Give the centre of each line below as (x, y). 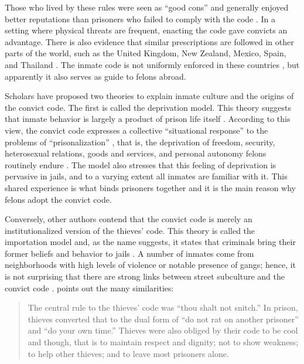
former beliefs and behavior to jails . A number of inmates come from (129, 253)
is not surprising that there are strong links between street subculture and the (145, 276)
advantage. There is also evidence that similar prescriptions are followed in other (149, 41)
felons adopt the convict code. (58, 199)
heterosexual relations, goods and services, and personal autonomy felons (136, 153)
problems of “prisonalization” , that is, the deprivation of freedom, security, (140, 142)
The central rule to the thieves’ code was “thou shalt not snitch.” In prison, (163, 307)
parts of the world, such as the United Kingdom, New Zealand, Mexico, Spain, (146, 53)
